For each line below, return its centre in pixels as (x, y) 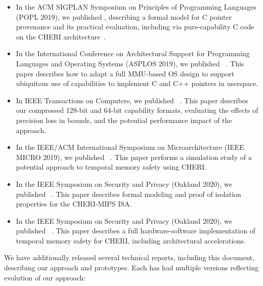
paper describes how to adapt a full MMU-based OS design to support (125, 73)
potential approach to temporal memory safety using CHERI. (111, 167)
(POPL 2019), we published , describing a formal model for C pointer (124, 16)
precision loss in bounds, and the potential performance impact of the (124, 120)
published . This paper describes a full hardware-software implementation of (136, 231)
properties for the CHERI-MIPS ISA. (74, 204)
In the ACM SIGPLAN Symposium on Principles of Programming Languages (136, 7)
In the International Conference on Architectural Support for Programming (133, 53)
